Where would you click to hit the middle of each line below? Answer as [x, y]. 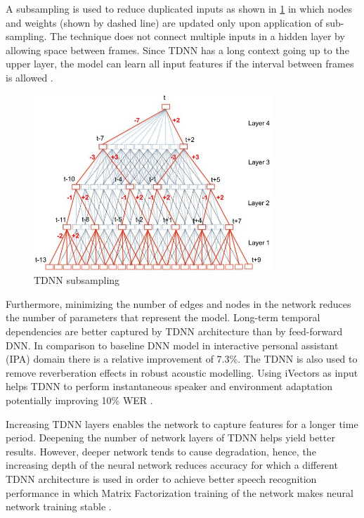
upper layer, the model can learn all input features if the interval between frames [180, 64]
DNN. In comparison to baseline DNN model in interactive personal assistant [172, 345]
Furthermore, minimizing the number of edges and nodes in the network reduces [178, 303]
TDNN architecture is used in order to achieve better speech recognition [161, 479]
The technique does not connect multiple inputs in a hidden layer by [197, 36]
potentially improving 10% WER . [79, 400]
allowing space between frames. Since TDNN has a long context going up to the [177, 50]
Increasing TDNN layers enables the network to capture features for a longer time [182, 423]
